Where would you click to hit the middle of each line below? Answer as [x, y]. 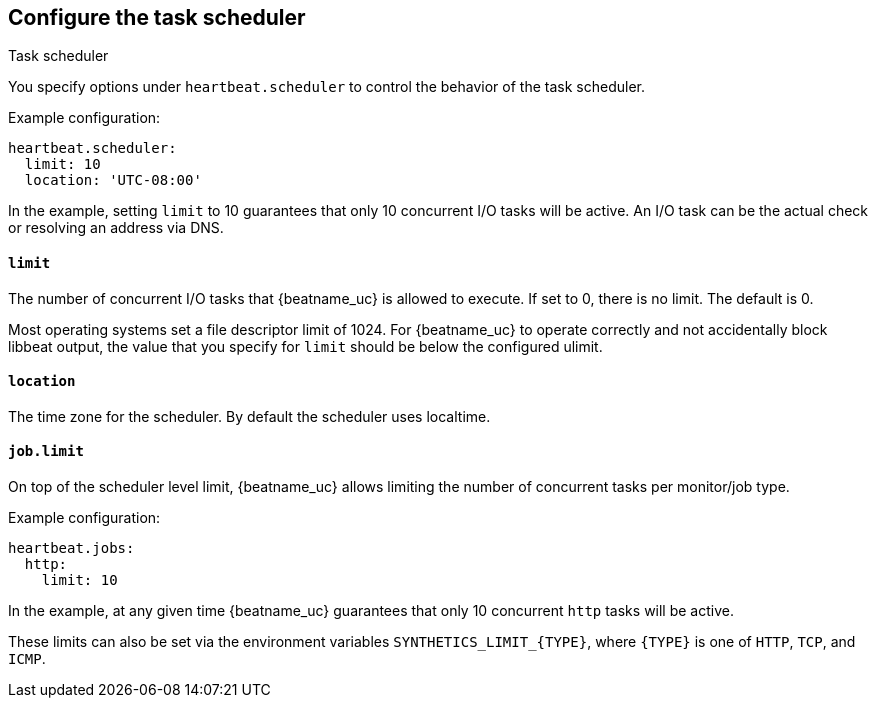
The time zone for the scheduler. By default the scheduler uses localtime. [249, 416]
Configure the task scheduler [157, 17]
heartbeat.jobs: [71, 548]
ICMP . [27, 659]
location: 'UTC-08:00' [113, 180]
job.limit [46, 451]
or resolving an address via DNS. [116, 228]
